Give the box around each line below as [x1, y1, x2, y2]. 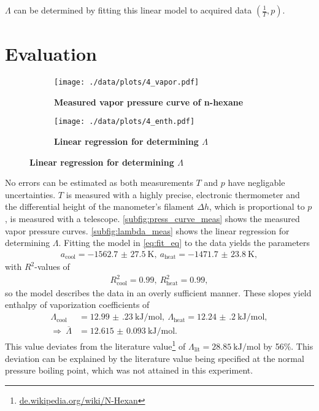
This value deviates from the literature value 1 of [5, 338, 186, 352]
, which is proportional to [209, 200, 305, 213]
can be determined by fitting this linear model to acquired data [13, 4, 252, 16]
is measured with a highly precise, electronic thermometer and [66, 188, 300, 201]
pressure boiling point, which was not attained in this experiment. [5, 364, 253, 377]
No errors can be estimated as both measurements [5, 176, 193, 189]
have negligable [228, 176, 285, 189]
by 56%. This [263, 339, 313, 352]
